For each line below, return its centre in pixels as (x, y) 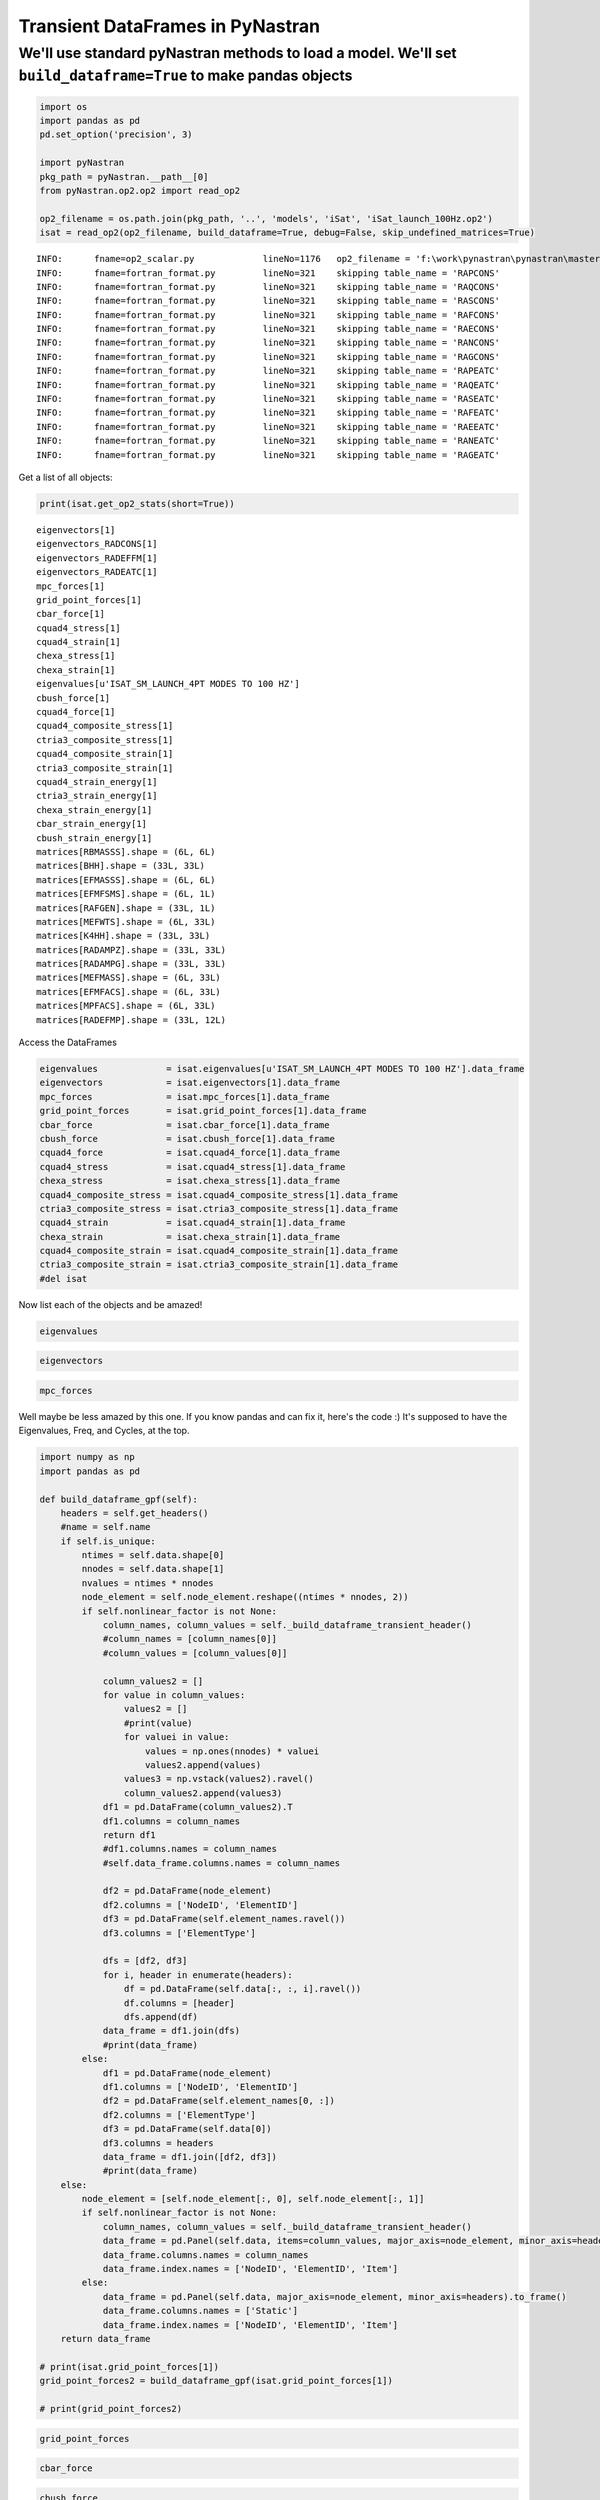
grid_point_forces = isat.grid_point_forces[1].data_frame (203, 1111)
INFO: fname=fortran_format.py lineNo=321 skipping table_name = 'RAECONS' (268, 329)
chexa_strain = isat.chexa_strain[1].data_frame (190, 1236)
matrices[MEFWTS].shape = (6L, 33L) (126, 921)
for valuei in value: (176, 1737)
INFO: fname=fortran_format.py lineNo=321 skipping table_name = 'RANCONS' (268, 343)
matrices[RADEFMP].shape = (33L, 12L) (131, 1019)
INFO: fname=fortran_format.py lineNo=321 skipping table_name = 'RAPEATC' (268, 371)
